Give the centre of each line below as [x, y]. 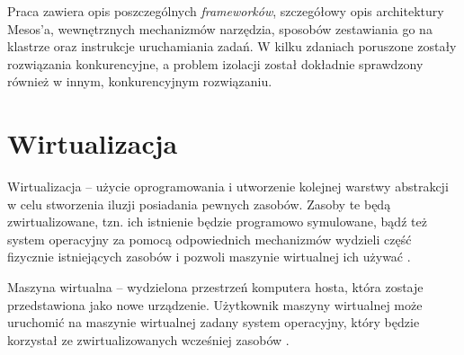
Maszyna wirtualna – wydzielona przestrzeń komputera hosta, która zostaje [215, 287]
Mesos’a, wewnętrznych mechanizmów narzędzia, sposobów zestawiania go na [220, 28]
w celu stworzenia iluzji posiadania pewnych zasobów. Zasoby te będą [199, 204]
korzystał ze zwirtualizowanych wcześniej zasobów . [148, 339]
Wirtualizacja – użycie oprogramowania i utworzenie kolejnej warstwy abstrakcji [228, 186]
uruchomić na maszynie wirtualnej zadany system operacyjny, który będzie [214, 322]
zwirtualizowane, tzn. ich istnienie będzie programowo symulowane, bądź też [217, 222]
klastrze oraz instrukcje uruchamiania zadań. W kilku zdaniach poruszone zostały [232, 46]
